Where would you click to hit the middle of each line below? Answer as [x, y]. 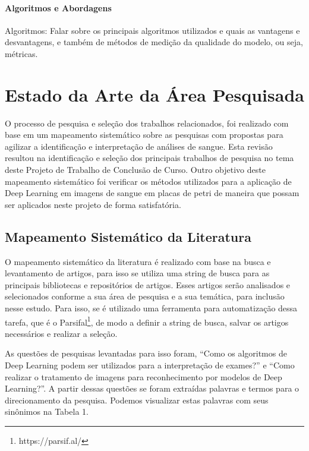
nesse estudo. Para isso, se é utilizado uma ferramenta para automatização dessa [151, 308]
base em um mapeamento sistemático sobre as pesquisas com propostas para [144, 135]
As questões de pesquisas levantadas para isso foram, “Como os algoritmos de [146, 353]
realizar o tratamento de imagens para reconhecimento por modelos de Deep [144, 376]
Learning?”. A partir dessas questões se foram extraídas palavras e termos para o [152, 388]
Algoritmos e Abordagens [58, 7]
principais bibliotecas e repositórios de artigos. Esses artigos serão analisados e [148, 284]
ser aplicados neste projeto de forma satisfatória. [93, 204]
